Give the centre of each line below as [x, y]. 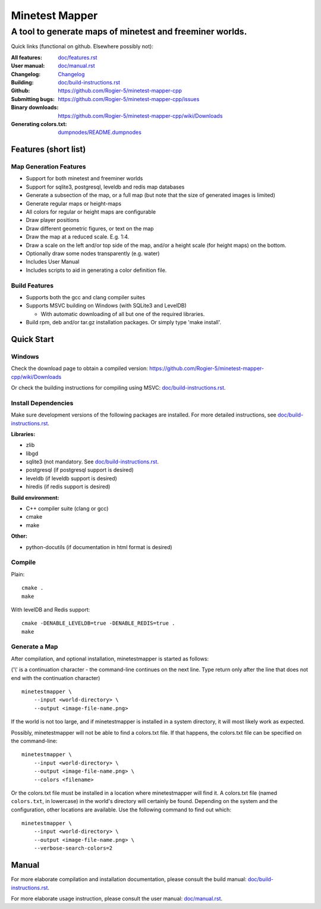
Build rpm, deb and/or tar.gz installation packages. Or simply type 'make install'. [124, 322]
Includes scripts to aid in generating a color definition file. [96, 270]
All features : [27, 57]
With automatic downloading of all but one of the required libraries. [123, 314]
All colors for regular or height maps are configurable [91, 212]
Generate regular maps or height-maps [74, 203]
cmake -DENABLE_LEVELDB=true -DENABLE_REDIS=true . [98, 623]
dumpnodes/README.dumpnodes [100, 132]
